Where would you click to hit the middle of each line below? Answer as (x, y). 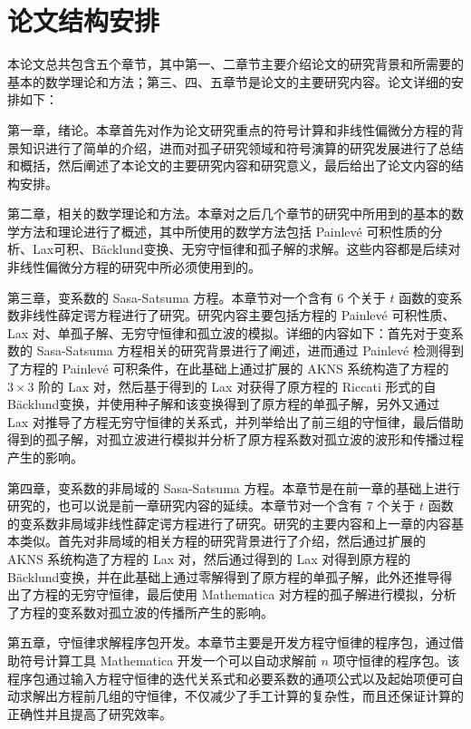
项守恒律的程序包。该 (396, 660)
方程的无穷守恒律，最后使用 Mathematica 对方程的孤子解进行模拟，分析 (244, 594)
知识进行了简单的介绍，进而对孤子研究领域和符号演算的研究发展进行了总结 (241, 147)
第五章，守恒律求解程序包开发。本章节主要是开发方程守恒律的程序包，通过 (229, 642)
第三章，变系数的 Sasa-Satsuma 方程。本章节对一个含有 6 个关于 (197, 297)
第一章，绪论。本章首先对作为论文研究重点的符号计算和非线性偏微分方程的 (229, 129)
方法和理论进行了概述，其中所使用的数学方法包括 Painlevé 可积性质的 (225, 231)
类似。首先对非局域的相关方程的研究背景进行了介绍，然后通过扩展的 (222, 541)
